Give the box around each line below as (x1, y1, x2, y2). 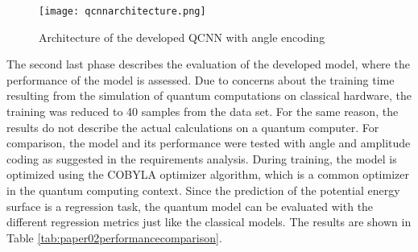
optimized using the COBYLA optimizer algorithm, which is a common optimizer (6, 166, 409, 183)
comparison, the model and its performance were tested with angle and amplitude (6, 134, 411, 151)
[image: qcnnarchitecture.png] (39, 6, 206, 17)
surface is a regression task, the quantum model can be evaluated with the (6, 197, 374, 214)
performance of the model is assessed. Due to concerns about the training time (6, 71, 395, 88)
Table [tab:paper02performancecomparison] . (6, 229, 222, 246)
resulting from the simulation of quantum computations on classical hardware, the (6, 87, 412, 104)
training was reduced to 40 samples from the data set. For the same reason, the (6, 103, 399, 120)
